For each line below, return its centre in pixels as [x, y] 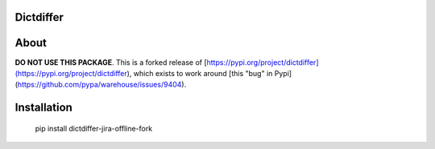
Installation [43, 108]
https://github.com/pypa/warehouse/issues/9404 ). [102, 85]
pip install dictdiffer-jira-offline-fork [94, 128]
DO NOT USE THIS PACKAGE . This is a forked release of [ [111, 62]
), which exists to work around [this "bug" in [200, 73]
